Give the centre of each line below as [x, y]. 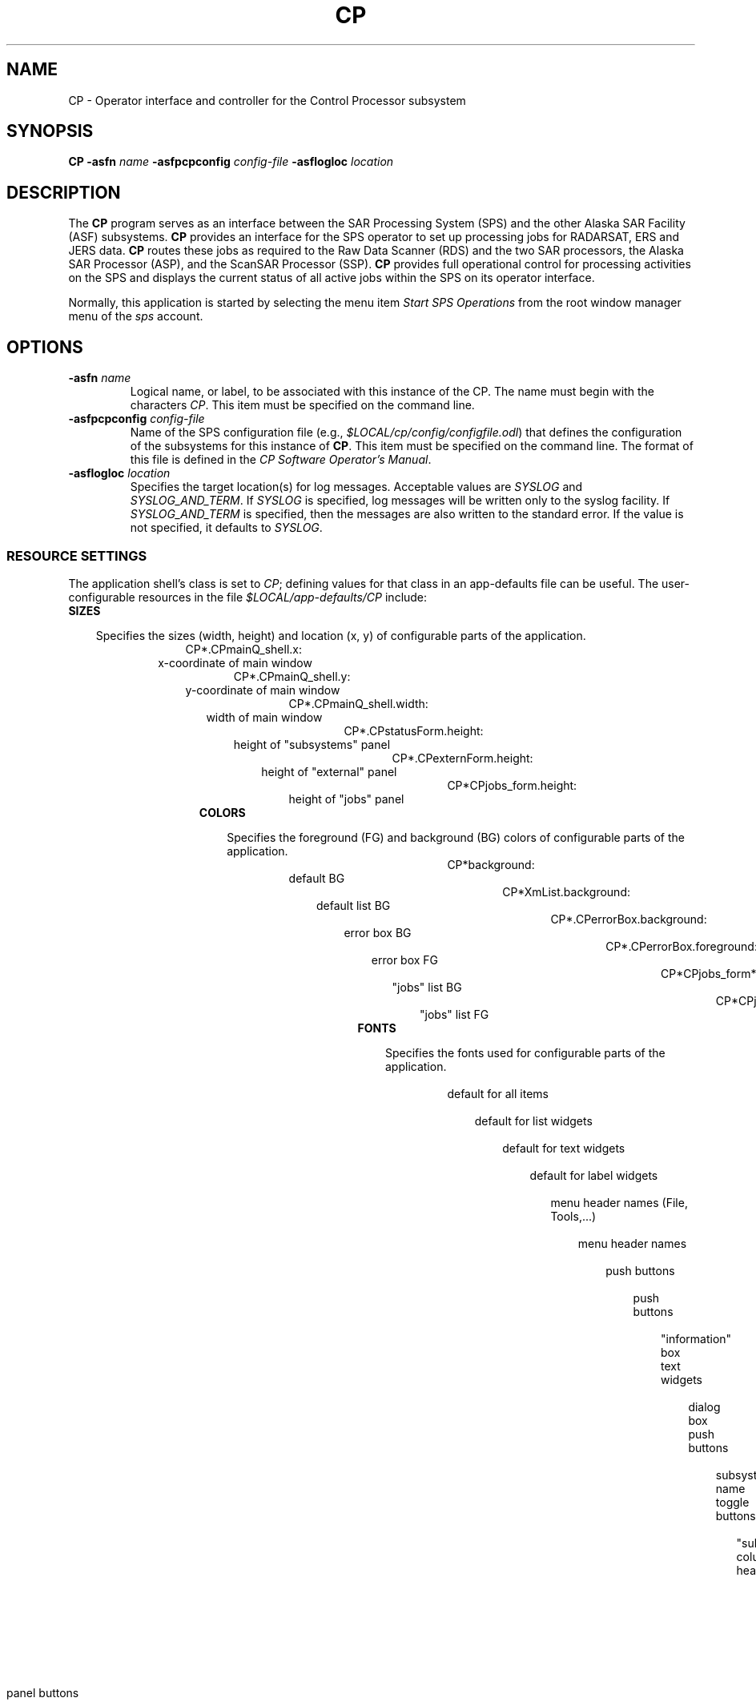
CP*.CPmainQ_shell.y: [292, 676]
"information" [696, 1338]
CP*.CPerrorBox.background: [629, 919]
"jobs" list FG [454, 1014]
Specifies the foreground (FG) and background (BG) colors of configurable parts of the [456, 837]
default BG [317, 878]
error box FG [405, 960]
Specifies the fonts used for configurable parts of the [525, 1052]
